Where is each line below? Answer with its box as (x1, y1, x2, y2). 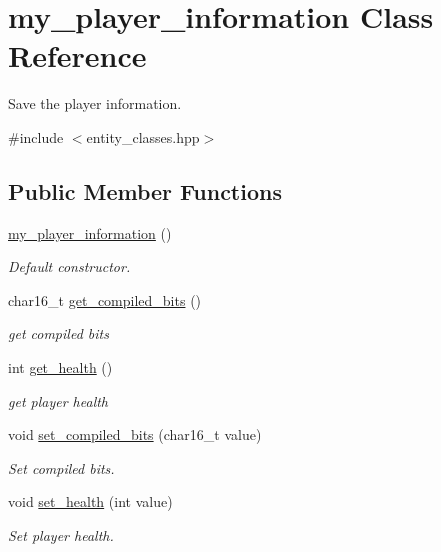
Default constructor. (8, 256, 131, 277)
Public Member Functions (8, 175, 282, 206)
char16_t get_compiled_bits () (8, 289, 202, 310)
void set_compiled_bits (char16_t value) (8, 424, 262, 445)
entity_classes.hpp (86, 126, 200, 147)
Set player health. (8, 525, 114, 546)
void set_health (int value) (8, 491, 173, 512)
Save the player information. (8, 93, 182, 114)
